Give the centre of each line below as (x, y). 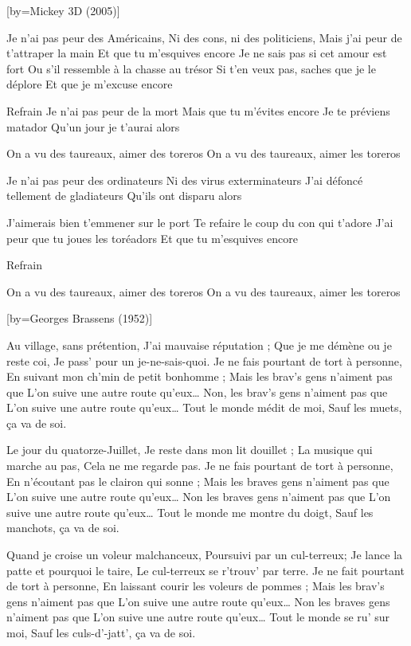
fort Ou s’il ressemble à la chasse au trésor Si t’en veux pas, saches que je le (191, 68)
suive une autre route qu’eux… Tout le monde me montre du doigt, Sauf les (190, 512)
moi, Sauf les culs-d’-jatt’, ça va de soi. (101, 632)
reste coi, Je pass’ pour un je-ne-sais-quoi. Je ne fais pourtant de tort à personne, (204, 360)
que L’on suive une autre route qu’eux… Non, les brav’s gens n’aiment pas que (197, 392)
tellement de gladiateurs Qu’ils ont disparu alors (124, 196)
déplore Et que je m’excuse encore (90, 84)
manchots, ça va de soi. (63, 528)
